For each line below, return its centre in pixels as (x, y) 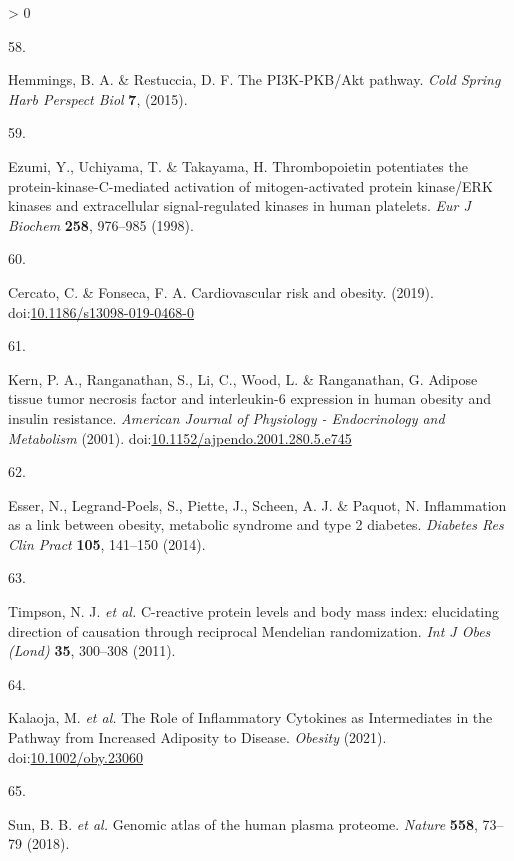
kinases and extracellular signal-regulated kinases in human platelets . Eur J (239, 205)
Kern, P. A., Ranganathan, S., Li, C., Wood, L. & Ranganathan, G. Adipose (243, 378)
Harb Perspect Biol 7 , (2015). (98, 98)
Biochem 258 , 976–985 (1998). (101, 224)
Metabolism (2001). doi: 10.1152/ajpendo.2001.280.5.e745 (180, 437)
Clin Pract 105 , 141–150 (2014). (107, 543)
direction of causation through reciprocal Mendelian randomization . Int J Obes (249, 630)
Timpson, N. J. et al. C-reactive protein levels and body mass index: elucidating (254, 611)
